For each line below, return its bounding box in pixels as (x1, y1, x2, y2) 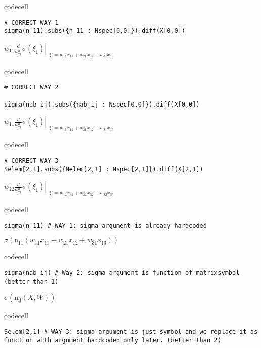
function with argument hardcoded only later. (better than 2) (4, 336, 222, 344)
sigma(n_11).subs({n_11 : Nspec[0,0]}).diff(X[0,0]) (4, 27, 185, 35)
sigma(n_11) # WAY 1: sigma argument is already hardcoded (4, 222, 207, 229)
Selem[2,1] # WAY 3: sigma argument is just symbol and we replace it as (4, 328, 258, 335)
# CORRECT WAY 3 (4, 157, 59, 164)
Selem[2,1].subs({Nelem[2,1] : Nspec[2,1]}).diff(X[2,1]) (4, 165, 203, 173)
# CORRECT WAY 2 (4, 84, 59, 91)
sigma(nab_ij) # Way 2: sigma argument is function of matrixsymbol (4, 269, 240, 277)
